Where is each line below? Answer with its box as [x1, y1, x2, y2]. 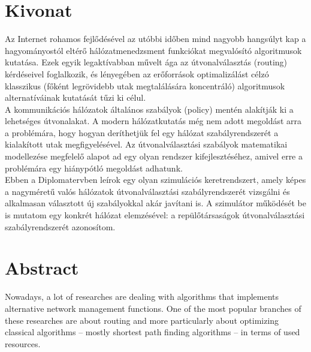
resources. [5, 337, 41, 350]
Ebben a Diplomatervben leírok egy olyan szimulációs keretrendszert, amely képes [5, 173, 306, 186]
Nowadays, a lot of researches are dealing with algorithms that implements [5, 290, 279, 303]
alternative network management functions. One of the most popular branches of [5, 302, 301, 314]
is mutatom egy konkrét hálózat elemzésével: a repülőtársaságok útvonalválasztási [5, 209, 305, 221]
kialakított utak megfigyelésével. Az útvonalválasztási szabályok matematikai [5, 138, 288, 151]
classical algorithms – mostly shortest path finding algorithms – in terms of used [5, 326, 300, 338]
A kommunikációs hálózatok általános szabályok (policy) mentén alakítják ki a [5, 103, 294, 115]
